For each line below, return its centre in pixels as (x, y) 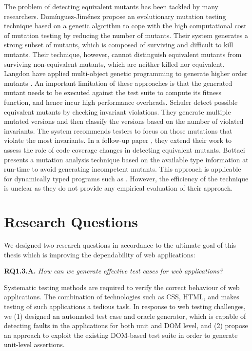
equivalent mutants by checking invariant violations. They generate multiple (117, 111)
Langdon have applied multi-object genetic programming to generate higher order (126, 73)
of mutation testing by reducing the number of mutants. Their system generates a (126, 35)
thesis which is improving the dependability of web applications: (100, 254)
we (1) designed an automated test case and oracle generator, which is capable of (125, 316)
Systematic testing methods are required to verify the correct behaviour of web (122, 287)
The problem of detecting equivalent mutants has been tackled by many (111, 6)
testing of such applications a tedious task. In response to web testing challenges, (125, 306)
